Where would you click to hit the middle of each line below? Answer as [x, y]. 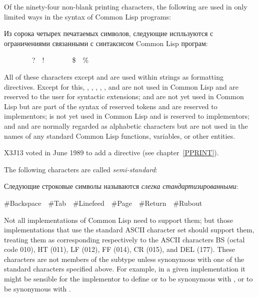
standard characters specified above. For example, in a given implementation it [125, 269]
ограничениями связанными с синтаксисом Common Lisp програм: [106, 43]
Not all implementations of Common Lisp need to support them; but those [118, 220]
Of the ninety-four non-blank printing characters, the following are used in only [126, 7]
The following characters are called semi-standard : [81, 169]
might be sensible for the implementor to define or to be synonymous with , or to [128, 279]
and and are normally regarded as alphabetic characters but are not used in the [126, 125]
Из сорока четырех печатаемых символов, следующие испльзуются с [109, 33]
